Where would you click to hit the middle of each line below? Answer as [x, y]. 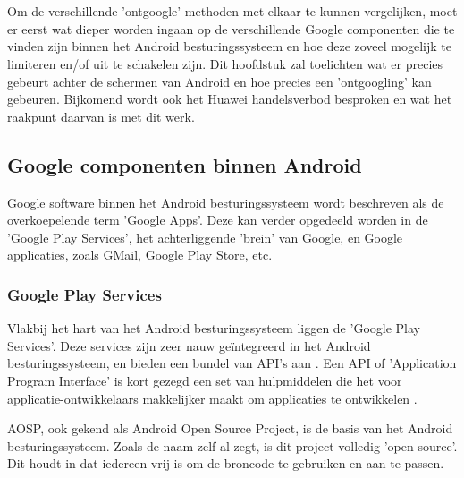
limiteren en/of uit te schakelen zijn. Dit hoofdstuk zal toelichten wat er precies [225, 63]
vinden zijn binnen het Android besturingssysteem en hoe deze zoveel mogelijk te [229, 46]
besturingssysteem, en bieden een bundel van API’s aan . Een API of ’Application [232, 363]
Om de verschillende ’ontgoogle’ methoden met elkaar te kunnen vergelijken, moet [232, 11]
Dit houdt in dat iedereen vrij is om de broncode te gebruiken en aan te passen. [226, 463]
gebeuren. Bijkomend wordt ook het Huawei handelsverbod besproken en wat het [230, 99]
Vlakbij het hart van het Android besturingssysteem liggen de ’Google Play [214, 328]
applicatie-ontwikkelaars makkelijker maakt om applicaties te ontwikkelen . [212, 398]
